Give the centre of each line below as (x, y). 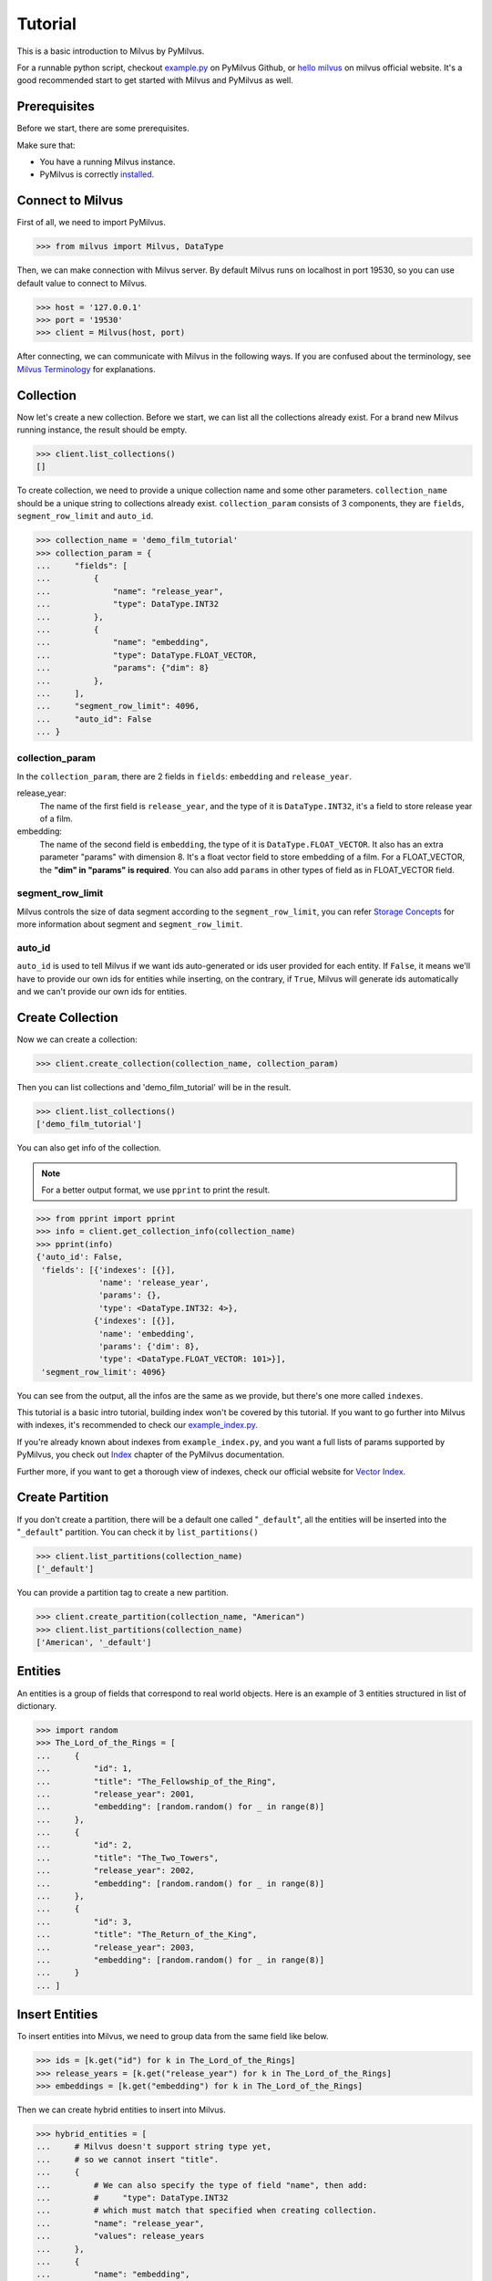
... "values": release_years (120, 2236)
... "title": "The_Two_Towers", (127, 1858)
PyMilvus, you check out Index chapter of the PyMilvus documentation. (151, 1454)
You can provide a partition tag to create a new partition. (123, 1593)
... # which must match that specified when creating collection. (207, 2211)
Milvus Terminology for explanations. (86, 369)
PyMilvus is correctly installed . (97, 174)
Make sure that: (46, 145)
